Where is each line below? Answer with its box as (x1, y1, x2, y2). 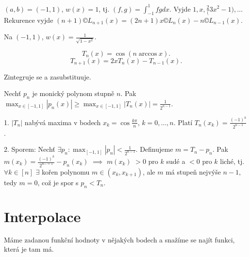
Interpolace (4, 206, 81, 226)
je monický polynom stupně (32, 88, 115, 98)
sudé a (166, 156, 185, 166)
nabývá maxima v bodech (24, 117, 101, 127)
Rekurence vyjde (4, 15, 53, 25)
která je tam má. (4, 244, 54, 254)
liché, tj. (220, 156, 245, 166)
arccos (138, 50, 157, 57)
